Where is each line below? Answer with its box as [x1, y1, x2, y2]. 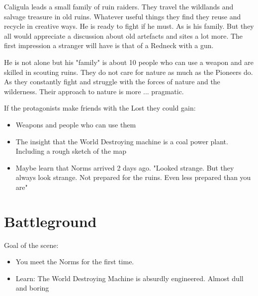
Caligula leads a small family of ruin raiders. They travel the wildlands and [4, 1, 234, 11]
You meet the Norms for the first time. [15, 256, 134, 267]
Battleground [4, 211, 97, 231]
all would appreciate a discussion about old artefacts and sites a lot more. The [4, 30, 243, 41]
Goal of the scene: [4, 239, 59, 250]
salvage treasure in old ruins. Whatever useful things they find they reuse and [4, 11, 241, 21]
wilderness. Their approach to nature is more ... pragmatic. [4, 86, 184, 96]
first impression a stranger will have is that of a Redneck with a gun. [4, 40, 214, 51]
